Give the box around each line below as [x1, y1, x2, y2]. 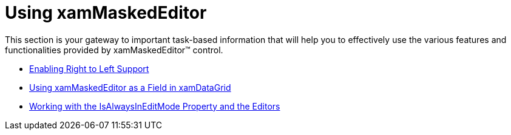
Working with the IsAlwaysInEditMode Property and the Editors [29, 100, 280, 111]
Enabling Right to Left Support [29, 63, 149, 74]
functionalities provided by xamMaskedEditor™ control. [5, 44, 223, 55]
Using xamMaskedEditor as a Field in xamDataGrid [29, 82, 231, 93]
